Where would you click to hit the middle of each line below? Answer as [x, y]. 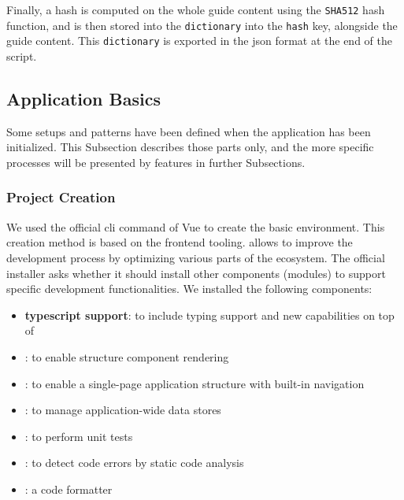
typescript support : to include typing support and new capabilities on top [209, 315]
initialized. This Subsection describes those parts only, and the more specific [190, 147]
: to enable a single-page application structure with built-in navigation [195, 383]
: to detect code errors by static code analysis [134, 463]
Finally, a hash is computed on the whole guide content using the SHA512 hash [196, 9]
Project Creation [61, 197]
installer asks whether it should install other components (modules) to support [196, 273]
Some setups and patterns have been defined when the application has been [189, 131]
